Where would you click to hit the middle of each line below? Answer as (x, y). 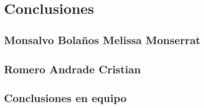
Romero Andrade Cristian (72, 69)
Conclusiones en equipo (65, 98)
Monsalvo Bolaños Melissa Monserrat (102, 39)
